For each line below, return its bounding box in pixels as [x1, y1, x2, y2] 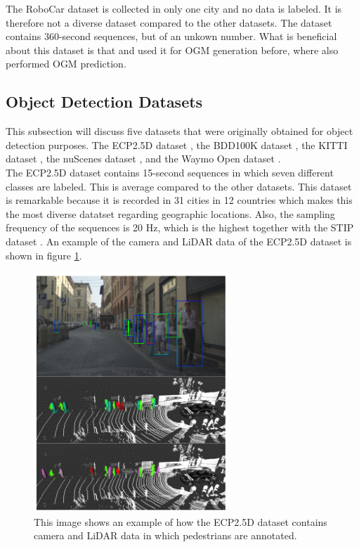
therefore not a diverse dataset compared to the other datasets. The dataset [6, 15, 332, 30]
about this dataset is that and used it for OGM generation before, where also [6, 42, 339, 57]
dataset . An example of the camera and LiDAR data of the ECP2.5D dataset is [6, 233, 352, 248]
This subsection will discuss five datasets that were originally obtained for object [6, 124, 353, 139]
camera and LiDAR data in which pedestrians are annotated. [34, 528, 297, 543]
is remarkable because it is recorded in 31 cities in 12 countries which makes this [6, 193, 353, 207]
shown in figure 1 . [6, 247, 82, 262]
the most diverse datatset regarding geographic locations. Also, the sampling [6, 206, 335, 221]
